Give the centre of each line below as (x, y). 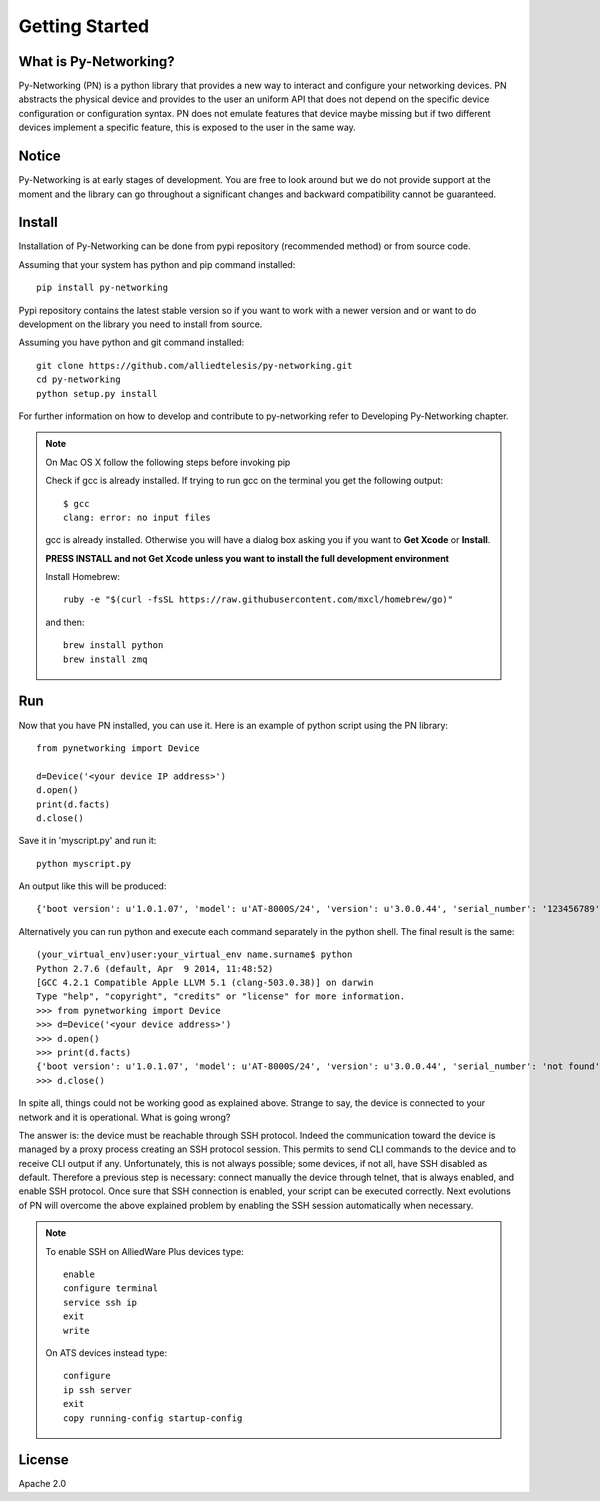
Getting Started (84, 26)
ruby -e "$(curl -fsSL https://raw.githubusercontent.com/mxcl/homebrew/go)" (258, 599)
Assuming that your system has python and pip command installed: (157, 264)
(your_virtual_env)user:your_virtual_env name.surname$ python (194, 954)
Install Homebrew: (82, 577)
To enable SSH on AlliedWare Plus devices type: (144, 1251)
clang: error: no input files (137, 517)
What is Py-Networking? (96, 61)
